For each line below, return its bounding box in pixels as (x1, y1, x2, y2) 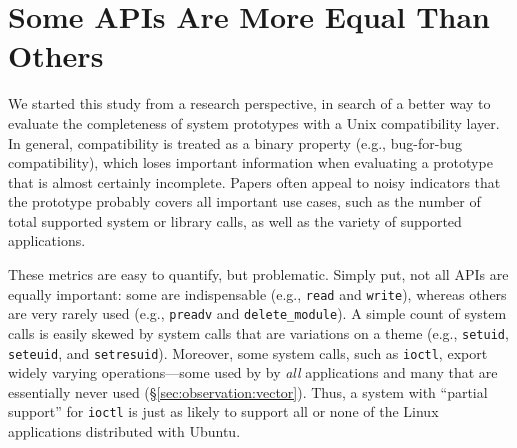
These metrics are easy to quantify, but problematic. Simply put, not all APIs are (8, 264, 509, 285)
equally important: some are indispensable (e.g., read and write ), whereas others (8, 283, 507, 304)
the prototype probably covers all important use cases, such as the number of (8, 191, 481, 212)
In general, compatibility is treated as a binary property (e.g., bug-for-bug (8, 132, 462, 153)
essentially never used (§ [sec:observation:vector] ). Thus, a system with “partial (8, 381, 488, 402)
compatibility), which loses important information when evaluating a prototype (8, 152, 493, 173)
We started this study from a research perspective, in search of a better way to (8, 93, 491, 114)
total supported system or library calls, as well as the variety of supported (8, 210, 462, 231)
